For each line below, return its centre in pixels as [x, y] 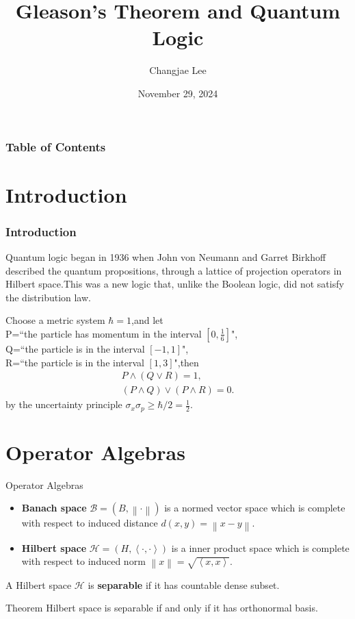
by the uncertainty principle [64, 404]
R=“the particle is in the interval [75, 362]
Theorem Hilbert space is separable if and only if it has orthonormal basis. [162, 608]
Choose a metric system [55, 320]
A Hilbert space [39, 584]
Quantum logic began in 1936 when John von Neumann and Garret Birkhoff [166, 257]
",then [186, 362]
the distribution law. [48, 297]
